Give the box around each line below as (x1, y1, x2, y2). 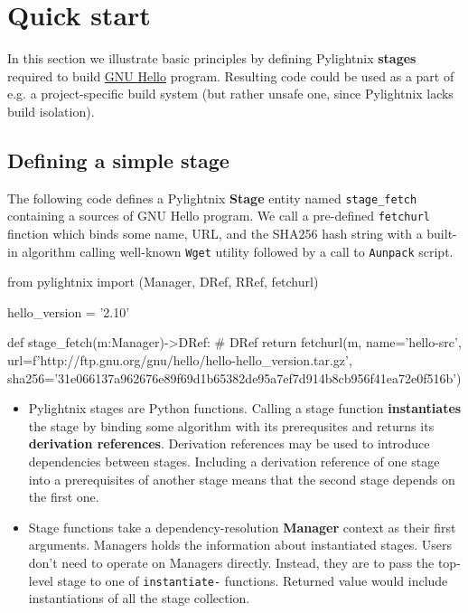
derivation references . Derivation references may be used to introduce (28, 434, 430, 453)
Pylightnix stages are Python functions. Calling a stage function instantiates (28, 399, 462, 418)
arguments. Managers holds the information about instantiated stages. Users (28, 535, 453, 554)
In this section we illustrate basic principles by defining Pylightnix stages (7, 49, 417, 68)
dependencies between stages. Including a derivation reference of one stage (28, 452, 440, 471)
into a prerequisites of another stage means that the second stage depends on (28, 469, 455, 488)
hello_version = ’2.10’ (7, 302, 130, 321)
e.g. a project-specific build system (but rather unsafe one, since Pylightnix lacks (7, 84, 454, 103)
